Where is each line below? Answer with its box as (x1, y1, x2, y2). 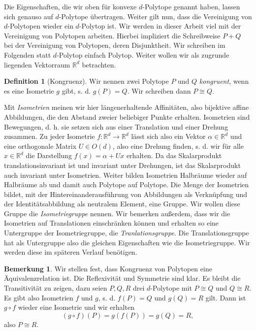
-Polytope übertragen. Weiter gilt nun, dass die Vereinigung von (59, 11, 252, 21)
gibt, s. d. (62, 85, 91, 96)
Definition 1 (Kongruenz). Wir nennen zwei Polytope (4, 76, 169, 86)
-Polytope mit (150, 283, 192, 293)
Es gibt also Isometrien (4, 292, 73, 302)
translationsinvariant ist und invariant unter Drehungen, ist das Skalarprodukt (4, 160, 241, 170)
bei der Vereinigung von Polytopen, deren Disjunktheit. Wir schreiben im (4, 40, 225, 50)
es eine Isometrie (4, 85, 54, 96)
